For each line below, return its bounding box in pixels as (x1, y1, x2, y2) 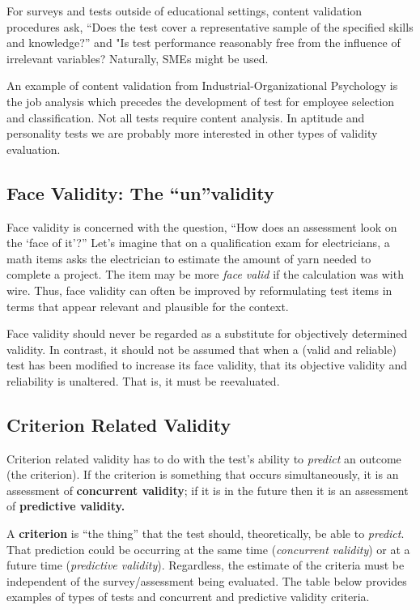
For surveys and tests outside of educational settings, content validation (6, 2, 363, 19)
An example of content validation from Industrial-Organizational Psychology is (6, 77, 398, 94)
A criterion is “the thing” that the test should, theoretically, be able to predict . (6, 525, 405, 542)
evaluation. (6, 140, 61, 157)
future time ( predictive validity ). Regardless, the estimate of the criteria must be (6, 557, 405, 574)
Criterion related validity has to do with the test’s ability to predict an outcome (6, 450, 401, 467)
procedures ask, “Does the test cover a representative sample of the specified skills (6, 18, 414, 35)
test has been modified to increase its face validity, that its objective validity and (6, 356, 408, 373)
